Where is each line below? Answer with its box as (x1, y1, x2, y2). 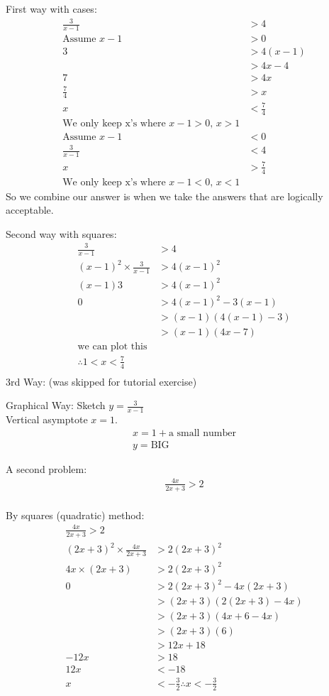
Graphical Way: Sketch (6, 398, 106, 413)
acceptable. (6, 202, 54, 217)
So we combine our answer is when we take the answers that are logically (6, 188, 323, 203)
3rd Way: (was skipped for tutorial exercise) (6, 374, 197, 388)
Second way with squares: (6, 226, 117, 241)
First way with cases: (6, 1, 97, 16)
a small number (168, 428, 236, 438)
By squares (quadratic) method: (6, 507, 145, 522)
